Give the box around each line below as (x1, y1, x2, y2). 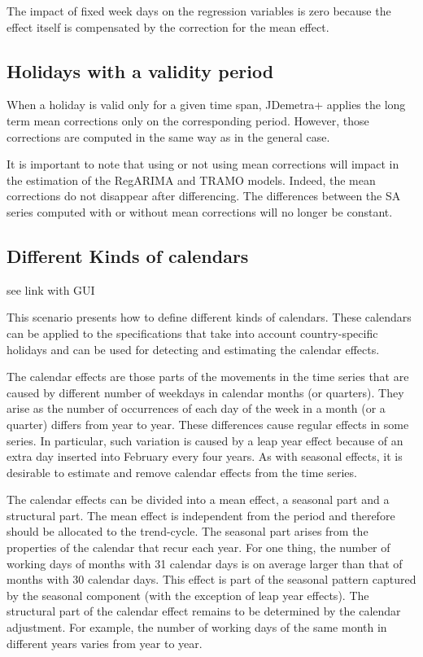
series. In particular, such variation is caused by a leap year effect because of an (7, 431, 403, 449)
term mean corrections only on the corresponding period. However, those (7, 112, 369, 129)
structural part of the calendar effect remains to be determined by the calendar (7, 602, 401, 620)
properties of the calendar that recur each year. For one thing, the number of (7, 539, 390, 556)
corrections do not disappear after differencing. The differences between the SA (7, 187, 401, 204)
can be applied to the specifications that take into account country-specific (7, 324, 378, 341)
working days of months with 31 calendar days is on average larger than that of (7, 554, 403, 572)
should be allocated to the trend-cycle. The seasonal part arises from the (7, 523, 368, 540)
